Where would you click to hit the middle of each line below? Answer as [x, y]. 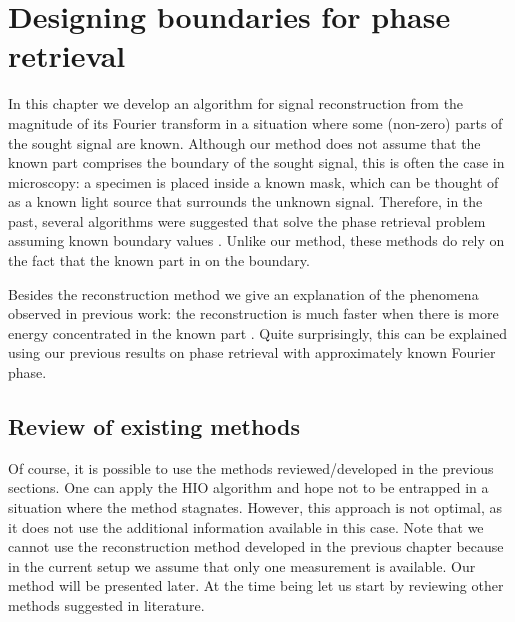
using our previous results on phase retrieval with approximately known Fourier [252, 352]
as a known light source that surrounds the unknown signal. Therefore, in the [245, 201]
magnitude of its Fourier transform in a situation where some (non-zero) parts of [255, 122]
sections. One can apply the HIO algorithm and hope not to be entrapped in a [248, 487]
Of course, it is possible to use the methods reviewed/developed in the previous [251, 467]
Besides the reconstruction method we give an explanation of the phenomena [243, 293]
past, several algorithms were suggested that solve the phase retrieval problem [247, 220]
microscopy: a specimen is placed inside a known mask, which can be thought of [253, 181]
